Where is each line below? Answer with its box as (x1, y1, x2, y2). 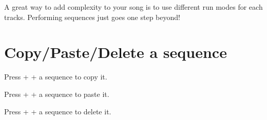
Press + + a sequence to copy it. (4, 71, 107, 82)
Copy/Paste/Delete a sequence (4, 42, 227, 63)
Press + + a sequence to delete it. (4, 106, 111, 116)
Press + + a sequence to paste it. (4, 88, 109, 99)
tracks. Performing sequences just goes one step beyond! (4, 11, 180, 22)
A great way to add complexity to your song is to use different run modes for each (4, 2, 263, 12)
